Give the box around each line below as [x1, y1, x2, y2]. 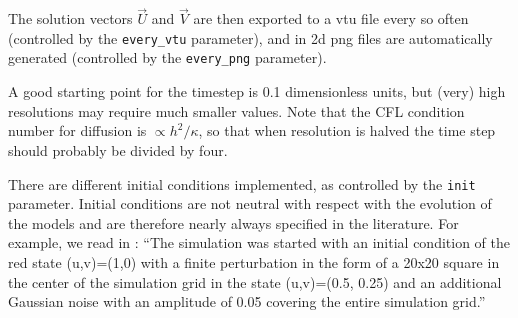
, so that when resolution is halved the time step [198, 120, 496, 141]
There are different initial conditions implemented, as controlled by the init [8, 173, 476, 194]
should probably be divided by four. [8, 139, 228, 160]
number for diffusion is [8, 120, 147, 141]
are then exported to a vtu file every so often [193, 8, 469, 29]
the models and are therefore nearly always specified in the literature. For [8, 212, 459, 233]
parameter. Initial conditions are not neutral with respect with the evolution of [8, 193, 492, 214]
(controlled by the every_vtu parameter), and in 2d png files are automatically [8, 27, 493, 48]
